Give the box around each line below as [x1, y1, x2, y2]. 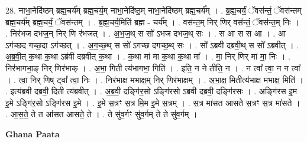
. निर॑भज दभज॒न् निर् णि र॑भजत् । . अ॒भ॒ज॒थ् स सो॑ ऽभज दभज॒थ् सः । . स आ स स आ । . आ [5, 27, 286, 39]
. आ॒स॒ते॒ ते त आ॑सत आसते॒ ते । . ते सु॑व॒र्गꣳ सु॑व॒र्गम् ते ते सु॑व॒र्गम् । [5, 108, 198, 120]
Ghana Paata [5, 127, 60, 140]
